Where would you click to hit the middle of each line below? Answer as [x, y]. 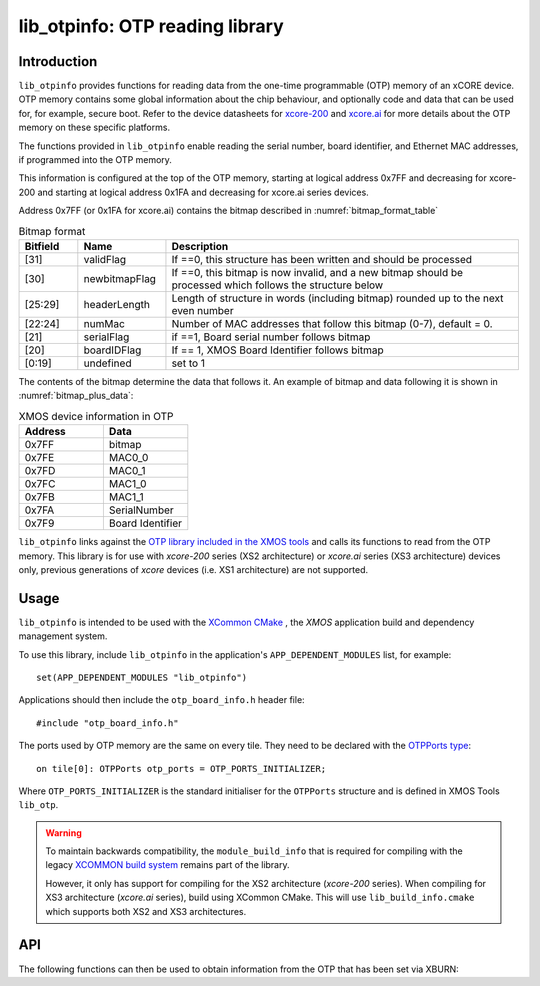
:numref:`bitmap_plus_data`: [76, 396]
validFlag [105, 259]
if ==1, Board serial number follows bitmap [271, 337]
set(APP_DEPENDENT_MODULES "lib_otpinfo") [142, 677]
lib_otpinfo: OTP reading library [151, 26]
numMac [104, 323]
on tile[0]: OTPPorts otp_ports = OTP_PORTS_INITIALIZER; [181, 768]
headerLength [116, 304]
